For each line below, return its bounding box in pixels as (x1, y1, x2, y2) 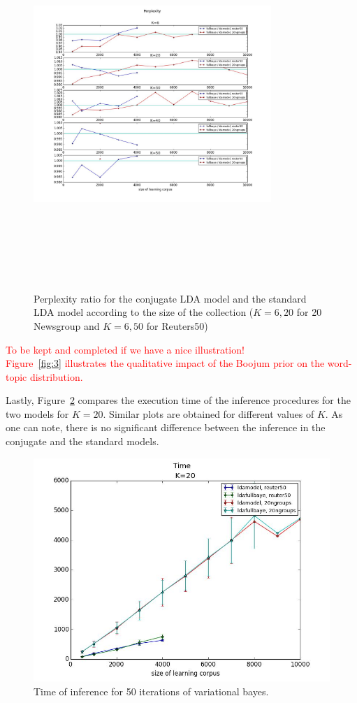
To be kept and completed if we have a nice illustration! (6, 342, 245, 356)
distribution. (29, 369, 83, 384)
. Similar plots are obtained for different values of (103, 406, 314, 421)
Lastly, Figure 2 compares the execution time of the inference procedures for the (6, 393, 351, 407)
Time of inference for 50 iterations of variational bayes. (34, 683, 269, 698)
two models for (6, 406, 69, 421)
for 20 (296, 305, 322, 319)
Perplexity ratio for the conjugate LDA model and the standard (34, 291, 307, 305)
